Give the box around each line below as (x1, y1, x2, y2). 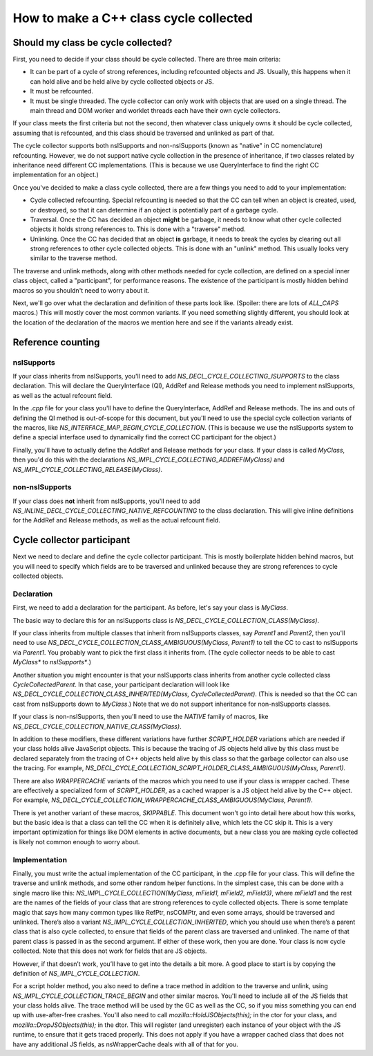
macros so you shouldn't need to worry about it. (12, 286, 150, 294)
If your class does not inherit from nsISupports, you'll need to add (12, 497, 200, 505)
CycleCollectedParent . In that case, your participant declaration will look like (12, 680, 230, 689)
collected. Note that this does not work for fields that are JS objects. (12, 947, 207, 955)
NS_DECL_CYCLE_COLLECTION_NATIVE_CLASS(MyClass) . (12, 722, 182, 730)
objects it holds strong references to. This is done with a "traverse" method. (30, 225, 246, 233)
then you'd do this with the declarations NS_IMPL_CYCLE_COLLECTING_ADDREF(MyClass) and (12, 455, 285, 464)
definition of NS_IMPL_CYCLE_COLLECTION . (12, 969, 140, 977)
